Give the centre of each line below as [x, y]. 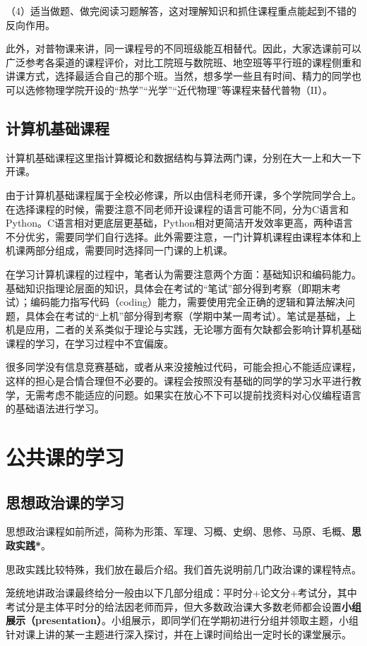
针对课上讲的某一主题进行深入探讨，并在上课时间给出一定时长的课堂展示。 [179, 634]
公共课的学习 [65, 457]
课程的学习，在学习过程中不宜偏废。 [90, 343]
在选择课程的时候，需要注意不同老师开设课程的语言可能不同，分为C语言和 [178, 209]
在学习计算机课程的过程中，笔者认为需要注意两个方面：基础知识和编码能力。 [183, 274]
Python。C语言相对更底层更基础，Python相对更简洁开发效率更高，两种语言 [179, 223]
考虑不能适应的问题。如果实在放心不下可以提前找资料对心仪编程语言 [203, 394]
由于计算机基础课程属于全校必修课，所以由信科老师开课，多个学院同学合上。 [183, 195]
